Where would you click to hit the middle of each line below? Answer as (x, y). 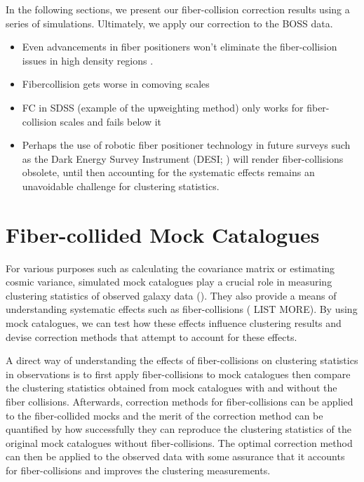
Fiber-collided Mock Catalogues (163, 234)
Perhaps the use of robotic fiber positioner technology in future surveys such (186, 145)
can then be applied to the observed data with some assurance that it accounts (175, 456)
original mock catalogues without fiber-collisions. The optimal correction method (179, 442)
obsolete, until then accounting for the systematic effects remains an (168, 172)
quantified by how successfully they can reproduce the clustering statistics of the (178, 429)
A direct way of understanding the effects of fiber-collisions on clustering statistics (182, 360)
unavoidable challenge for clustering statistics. (121, 186)
